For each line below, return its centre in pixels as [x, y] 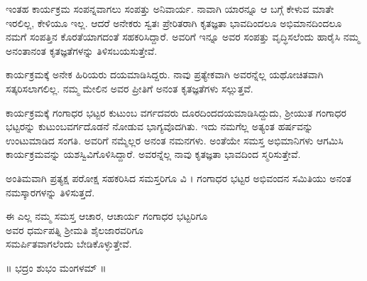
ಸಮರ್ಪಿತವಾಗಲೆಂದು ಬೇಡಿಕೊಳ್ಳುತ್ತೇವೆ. [69, 244]
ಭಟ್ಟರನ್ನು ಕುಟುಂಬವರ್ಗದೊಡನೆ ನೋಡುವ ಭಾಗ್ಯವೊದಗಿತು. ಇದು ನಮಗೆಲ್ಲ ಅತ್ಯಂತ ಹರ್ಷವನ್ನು [160, 126]
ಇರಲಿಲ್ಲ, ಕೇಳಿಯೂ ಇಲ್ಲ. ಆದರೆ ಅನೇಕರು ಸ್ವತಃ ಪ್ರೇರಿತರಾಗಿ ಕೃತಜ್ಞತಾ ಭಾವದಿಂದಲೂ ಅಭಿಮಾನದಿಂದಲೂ [174, 22]
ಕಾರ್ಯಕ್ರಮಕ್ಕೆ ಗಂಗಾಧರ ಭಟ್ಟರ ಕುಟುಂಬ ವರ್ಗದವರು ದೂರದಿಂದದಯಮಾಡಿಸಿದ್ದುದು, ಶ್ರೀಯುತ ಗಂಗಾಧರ [176, 112]
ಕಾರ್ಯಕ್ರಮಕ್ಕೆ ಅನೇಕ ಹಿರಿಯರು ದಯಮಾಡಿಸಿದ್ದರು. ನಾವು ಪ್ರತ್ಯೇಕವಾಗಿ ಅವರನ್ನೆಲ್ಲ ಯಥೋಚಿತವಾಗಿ [165, 74]
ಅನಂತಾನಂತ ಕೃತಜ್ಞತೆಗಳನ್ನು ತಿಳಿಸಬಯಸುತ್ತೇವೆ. [82, 50]
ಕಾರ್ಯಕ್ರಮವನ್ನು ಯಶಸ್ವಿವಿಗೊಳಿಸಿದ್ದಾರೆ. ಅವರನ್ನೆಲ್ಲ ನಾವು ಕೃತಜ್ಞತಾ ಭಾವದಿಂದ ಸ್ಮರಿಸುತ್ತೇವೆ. [153, 154]
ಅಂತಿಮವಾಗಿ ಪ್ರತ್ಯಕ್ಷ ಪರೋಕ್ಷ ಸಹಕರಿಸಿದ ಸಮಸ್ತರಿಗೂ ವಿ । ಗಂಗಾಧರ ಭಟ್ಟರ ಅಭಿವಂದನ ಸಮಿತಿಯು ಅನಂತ [179, 177]
